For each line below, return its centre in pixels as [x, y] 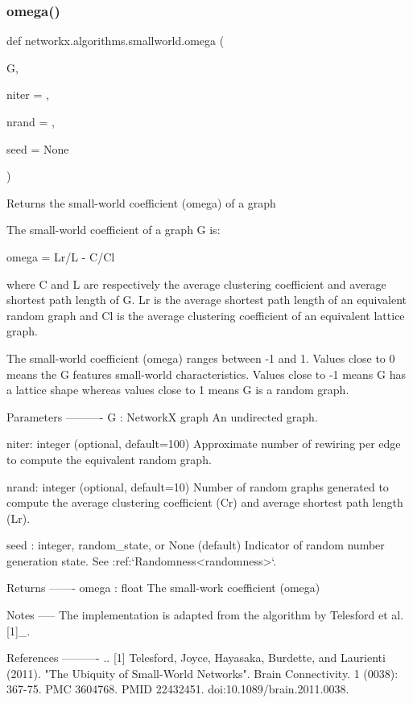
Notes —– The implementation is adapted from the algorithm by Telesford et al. [205, 615]
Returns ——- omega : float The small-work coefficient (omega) [163, 588]
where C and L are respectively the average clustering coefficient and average [196, 284]
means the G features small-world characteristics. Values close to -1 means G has [206, 374]
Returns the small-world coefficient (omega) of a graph [141, 202]
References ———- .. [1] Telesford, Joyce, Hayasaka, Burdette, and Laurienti [196, 658]
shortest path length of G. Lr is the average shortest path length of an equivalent [207, 300]
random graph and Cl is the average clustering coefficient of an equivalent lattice [206, 315]
